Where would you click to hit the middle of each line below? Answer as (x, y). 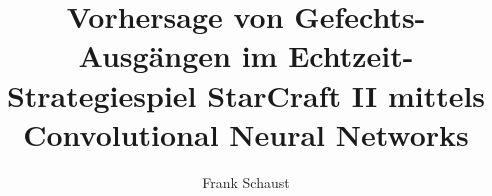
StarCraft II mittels (346, 94)
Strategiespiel (101, 94)
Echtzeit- (351, 55)
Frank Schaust (246, 181)
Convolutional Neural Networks (246, 133)
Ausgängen (154, 55)
